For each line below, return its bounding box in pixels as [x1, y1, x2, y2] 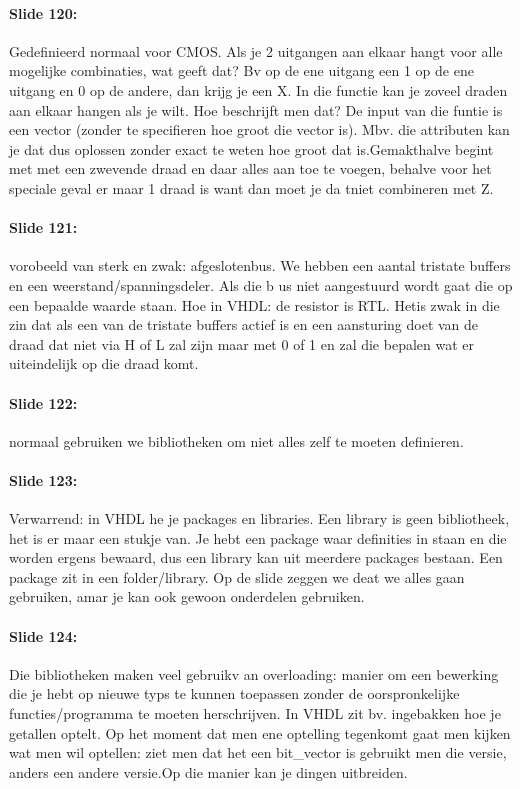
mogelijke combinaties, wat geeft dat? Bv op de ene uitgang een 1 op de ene [9, 60, 474, 81]
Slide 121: [9, 217, 78, 238]
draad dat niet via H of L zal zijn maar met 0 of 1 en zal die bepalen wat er [9, 333, 474, 354]
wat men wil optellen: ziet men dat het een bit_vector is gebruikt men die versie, [9, 742, 507, 763]
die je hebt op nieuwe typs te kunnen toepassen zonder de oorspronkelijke [9, 683, 460, 704]
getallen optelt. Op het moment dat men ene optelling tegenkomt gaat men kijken [9, 722, 511, 743]
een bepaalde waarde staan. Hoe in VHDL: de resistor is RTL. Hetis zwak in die [9, 294, 500, 315]
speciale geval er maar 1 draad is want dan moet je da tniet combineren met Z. [9, 177, 494, 198]
